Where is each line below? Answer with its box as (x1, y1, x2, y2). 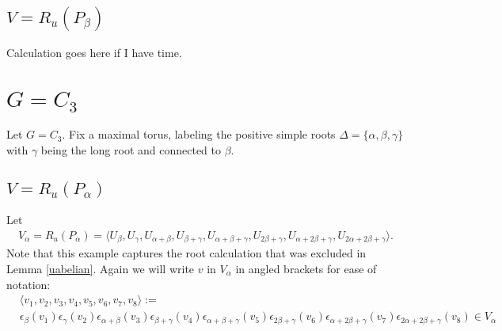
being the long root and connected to (40, 141, 221, 158)
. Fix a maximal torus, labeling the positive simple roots (62, 126, 336, 143)
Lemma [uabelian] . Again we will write (6, 260, 195, 276)
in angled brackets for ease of (235, 260, 377, 276)
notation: (6, 276, 51, 292)
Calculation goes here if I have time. (6, 44, 182, 60)
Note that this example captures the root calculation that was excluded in (6, 245, 367, 261)
